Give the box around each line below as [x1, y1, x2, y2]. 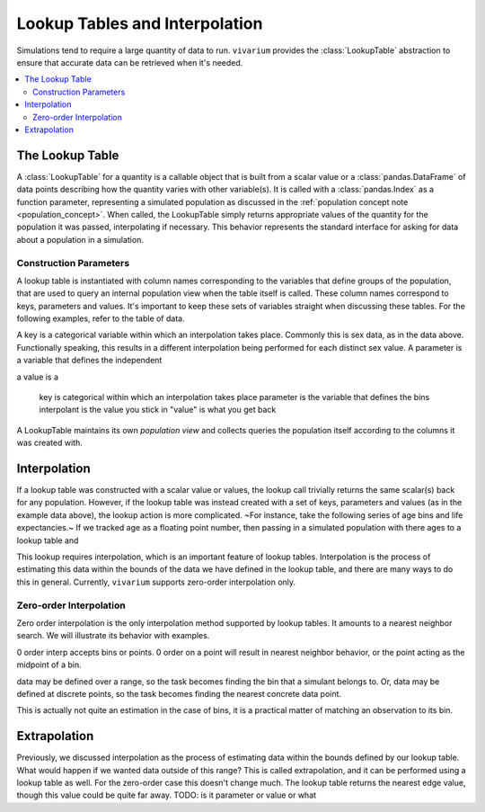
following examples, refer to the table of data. [16, 313, 185, 324]
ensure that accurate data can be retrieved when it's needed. [16, 57, 243, 67]
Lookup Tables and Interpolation [16, 13, 263, 33]
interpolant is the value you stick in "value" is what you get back [39, 405, 277, 415]
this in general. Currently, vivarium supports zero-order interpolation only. [16, 576, 296, 587]
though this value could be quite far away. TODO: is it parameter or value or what [16, 790, 317, 800]
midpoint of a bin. [16, 659, 82, 670]
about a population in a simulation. [16, 234, 144, 245]
